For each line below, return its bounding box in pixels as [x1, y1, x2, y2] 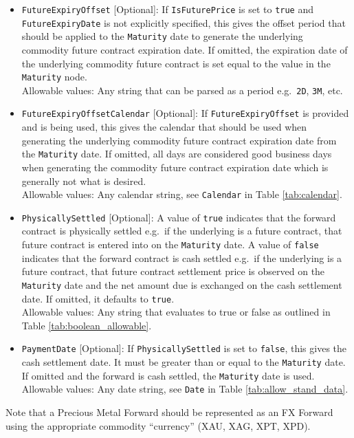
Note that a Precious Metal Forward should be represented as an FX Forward [5, 405, 333, 419]
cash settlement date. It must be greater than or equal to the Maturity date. [21, 355, 346, 369]
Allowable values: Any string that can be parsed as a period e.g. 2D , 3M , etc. [21, 83, 343, 97]
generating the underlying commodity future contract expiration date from [21, 133, 337, 147]
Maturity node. [21, 69, 87, 84]
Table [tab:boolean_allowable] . [21, 318, 152, 332]
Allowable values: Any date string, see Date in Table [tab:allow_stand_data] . [21, 382, 349, 396]
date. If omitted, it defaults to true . [21, 291, 175, 305]
